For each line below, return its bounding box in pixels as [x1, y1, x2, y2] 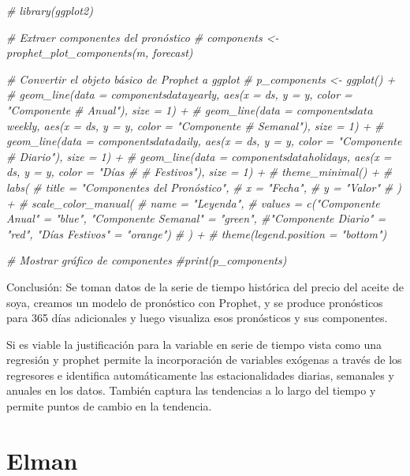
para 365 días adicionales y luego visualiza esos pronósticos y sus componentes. [6, 309, 388, 326]
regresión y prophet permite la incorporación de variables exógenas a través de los [6, 351, 402, 368]
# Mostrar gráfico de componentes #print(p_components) [6, 252, 287, 268]
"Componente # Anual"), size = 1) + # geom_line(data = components [6, 101, 352, 118]
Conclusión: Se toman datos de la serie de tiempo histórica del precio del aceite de [6, 278, 404, 294]
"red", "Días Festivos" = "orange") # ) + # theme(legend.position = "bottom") [6, 225, 387, 242]
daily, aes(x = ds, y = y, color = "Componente [174, 133, 402, 149]
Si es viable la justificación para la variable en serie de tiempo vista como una [6, 335, 382, 352]
